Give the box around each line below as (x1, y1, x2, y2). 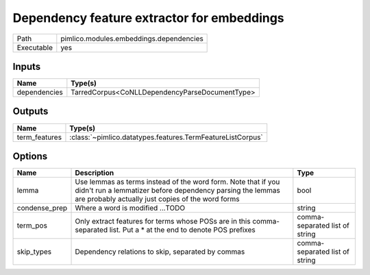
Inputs (12, 60, 41, 72)
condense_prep (16, 203, 68, 213)
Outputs (12, 106, 49, 117)
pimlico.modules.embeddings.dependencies (60, 34, 203, 43)
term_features (16, 132, 62, 142)
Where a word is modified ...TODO (75, 203, 186, 213)
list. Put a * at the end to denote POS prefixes (109, 225, 256, 235)
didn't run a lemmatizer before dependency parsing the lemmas (75, 186, 281, 195)
